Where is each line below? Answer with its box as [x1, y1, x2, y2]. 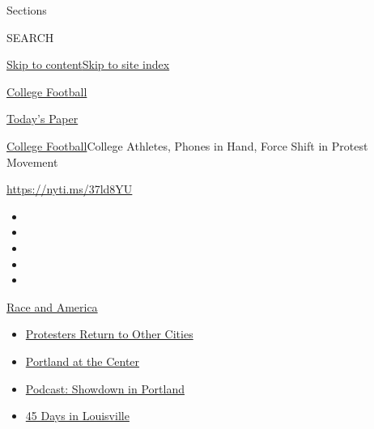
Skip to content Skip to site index [6, 56, 170, 73]
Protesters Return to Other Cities [25, 325, 193, 342]
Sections [6, 2, 47, 18]
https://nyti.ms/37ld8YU [6, 181, 133, 198]
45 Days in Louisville [25, 407, 130, 424]
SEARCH [6, 28, 54, 45]
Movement [6, 153, 58, 170]
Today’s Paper [6, 110, 79, 127]
